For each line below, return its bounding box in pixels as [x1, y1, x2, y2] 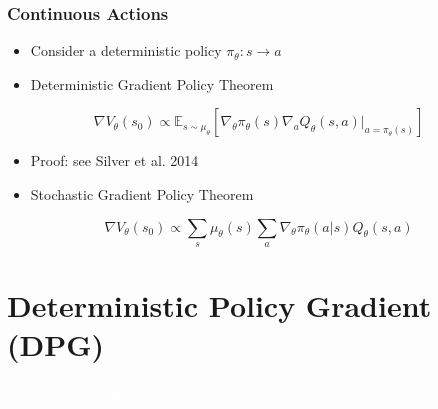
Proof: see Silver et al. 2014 [30, 150, 199, 171]
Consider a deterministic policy [30, 40, 222, 61]
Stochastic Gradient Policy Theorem [30, 184, 254, 204]
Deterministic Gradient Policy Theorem [30, 73, 274, 94]
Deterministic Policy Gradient [7, 285, 432, 326]
